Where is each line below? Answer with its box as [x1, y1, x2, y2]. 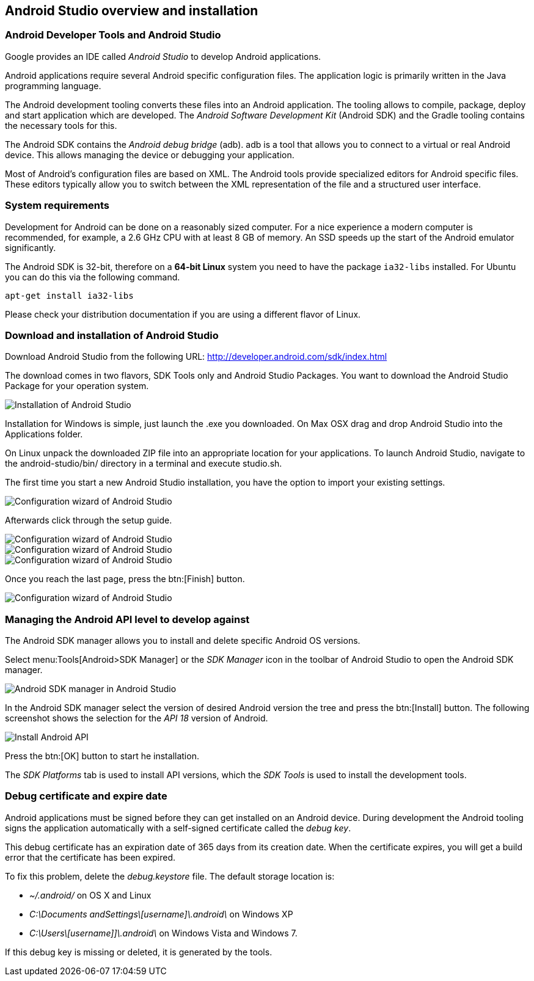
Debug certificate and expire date [5, 790, 167, 803]
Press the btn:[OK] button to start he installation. [5, 751, 199, 762]
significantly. [5, 242, 56, 253]
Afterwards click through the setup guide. [5, 515, 172, 526]
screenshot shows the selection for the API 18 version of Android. [5, 713, 268, 724]
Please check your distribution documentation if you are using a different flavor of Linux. [5, 308, 361, 319]
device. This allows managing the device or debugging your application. [5, 149, 294, 160]
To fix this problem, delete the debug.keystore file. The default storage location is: [5, 870, 335, 881]
